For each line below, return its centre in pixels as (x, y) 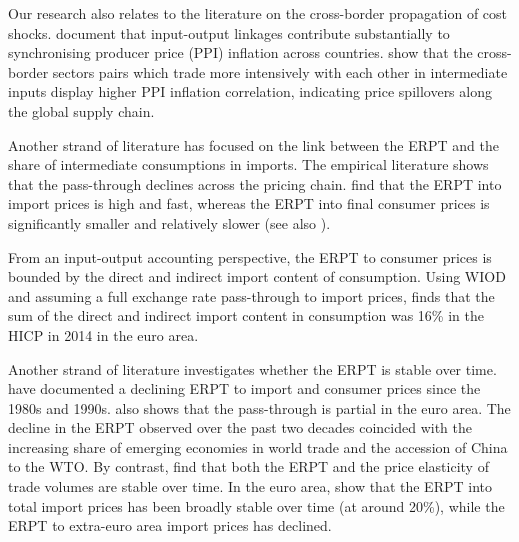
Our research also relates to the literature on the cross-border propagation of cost (257, 13)
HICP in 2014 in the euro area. (103, 334)
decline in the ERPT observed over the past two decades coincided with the (240, 427)
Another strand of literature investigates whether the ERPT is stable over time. (252, 368)
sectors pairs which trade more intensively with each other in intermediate (280, 71)
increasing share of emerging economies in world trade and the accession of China (258, 446)
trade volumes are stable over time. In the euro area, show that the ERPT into (250, 486)
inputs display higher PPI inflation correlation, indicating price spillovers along (250, 91)
